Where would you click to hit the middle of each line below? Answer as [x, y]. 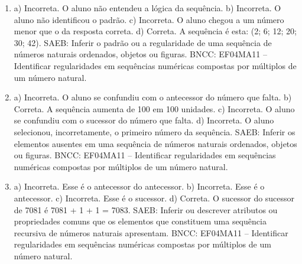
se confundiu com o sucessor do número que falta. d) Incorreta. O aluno [144, 120]
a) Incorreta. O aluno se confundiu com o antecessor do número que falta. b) [153, 97]
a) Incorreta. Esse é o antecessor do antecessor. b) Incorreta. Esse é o [139, 186]
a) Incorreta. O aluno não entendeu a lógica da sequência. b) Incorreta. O [147, 8]
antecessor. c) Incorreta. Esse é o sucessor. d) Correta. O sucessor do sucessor [154, 198]
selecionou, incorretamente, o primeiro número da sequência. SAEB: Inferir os [155, 131]
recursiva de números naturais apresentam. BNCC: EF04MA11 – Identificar [151, 232]
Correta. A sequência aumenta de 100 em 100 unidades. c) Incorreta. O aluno [154, 108]
